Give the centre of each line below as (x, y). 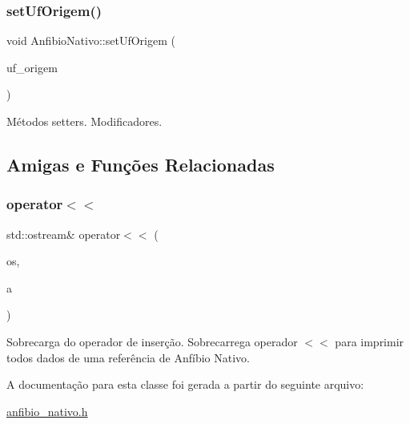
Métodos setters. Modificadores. (84, 121)
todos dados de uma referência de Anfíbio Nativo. (128, 357)
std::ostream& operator (64, 234)
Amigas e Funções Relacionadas (141, 164)
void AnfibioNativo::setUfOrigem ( (91, 40)
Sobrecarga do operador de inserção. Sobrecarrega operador (152, 341)
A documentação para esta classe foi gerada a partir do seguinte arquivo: (185, 384)
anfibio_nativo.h (47, 411)
